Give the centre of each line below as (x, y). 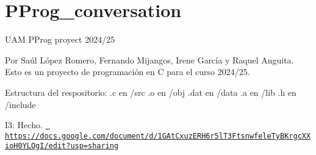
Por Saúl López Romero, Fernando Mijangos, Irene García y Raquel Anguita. (149, 59)
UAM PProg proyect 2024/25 (60, 39)
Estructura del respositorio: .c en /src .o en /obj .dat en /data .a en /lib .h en (151, 92)
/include (20, 104)
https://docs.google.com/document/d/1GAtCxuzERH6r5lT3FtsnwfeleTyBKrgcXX (158, 136)
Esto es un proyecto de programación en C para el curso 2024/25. (127, 72)
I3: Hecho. (24, 125)
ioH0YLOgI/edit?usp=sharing (62, 146)
